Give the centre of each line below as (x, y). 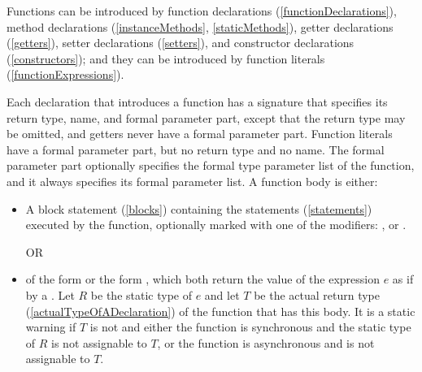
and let (222, 294)
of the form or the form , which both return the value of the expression (202, 279)
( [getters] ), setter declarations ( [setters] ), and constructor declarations (181, 43)
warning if (51, 327)
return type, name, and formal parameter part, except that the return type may (206, 117)
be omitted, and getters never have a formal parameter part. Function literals (200, 134)
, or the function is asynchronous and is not (266, 342)
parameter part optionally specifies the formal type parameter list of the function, (211, 165)
